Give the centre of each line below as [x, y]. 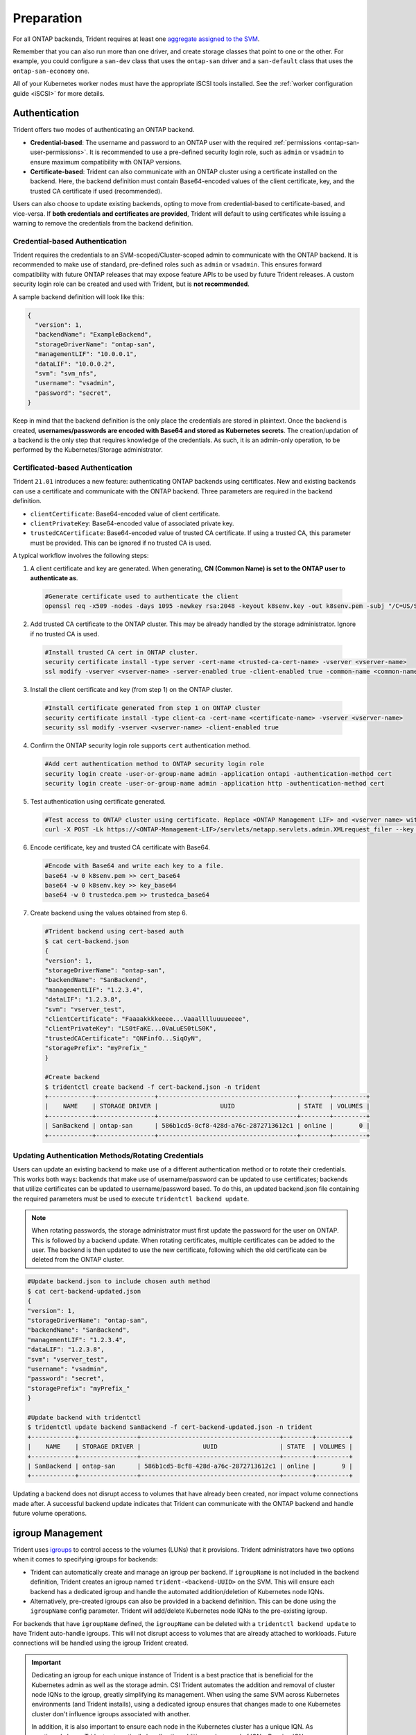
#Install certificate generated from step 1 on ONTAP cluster [153, 708]
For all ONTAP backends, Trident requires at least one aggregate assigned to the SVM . [136, 39]
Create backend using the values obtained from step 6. [109, 913]
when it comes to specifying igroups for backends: [86, 1559]
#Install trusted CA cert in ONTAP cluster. [122, 652]
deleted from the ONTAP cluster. [78, 1260]
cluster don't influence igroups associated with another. [111, 1713]
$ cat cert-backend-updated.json [84, 1291]
